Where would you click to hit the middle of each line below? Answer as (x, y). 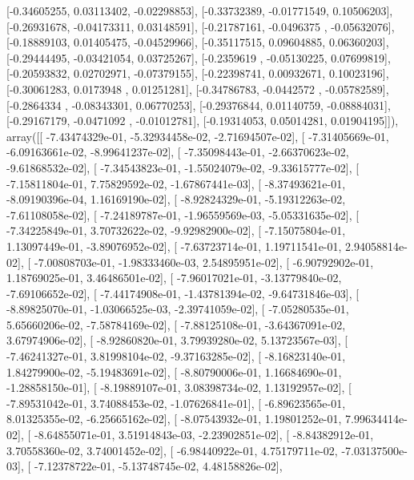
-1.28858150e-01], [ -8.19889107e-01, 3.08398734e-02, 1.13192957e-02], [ (179, 387)
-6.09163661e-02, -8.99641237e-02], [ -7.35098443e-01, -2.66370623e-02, (178, 152)
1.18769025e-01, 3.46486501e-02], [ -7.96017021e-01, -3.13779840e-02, (174, 278)
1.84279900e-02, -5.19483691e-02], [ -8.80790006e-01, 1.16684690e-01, (174, 371)
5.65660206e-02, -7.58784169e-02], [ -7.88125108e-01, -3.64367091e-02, (176, 324)
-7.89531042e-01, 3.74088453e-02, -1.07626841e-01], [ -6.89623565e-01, (176, 403)
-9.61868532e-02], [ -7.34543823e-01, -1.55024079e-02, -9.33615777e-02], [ (183, 167)
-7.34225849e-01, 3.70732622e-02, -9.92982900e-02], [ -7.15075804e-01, (176, 230)
